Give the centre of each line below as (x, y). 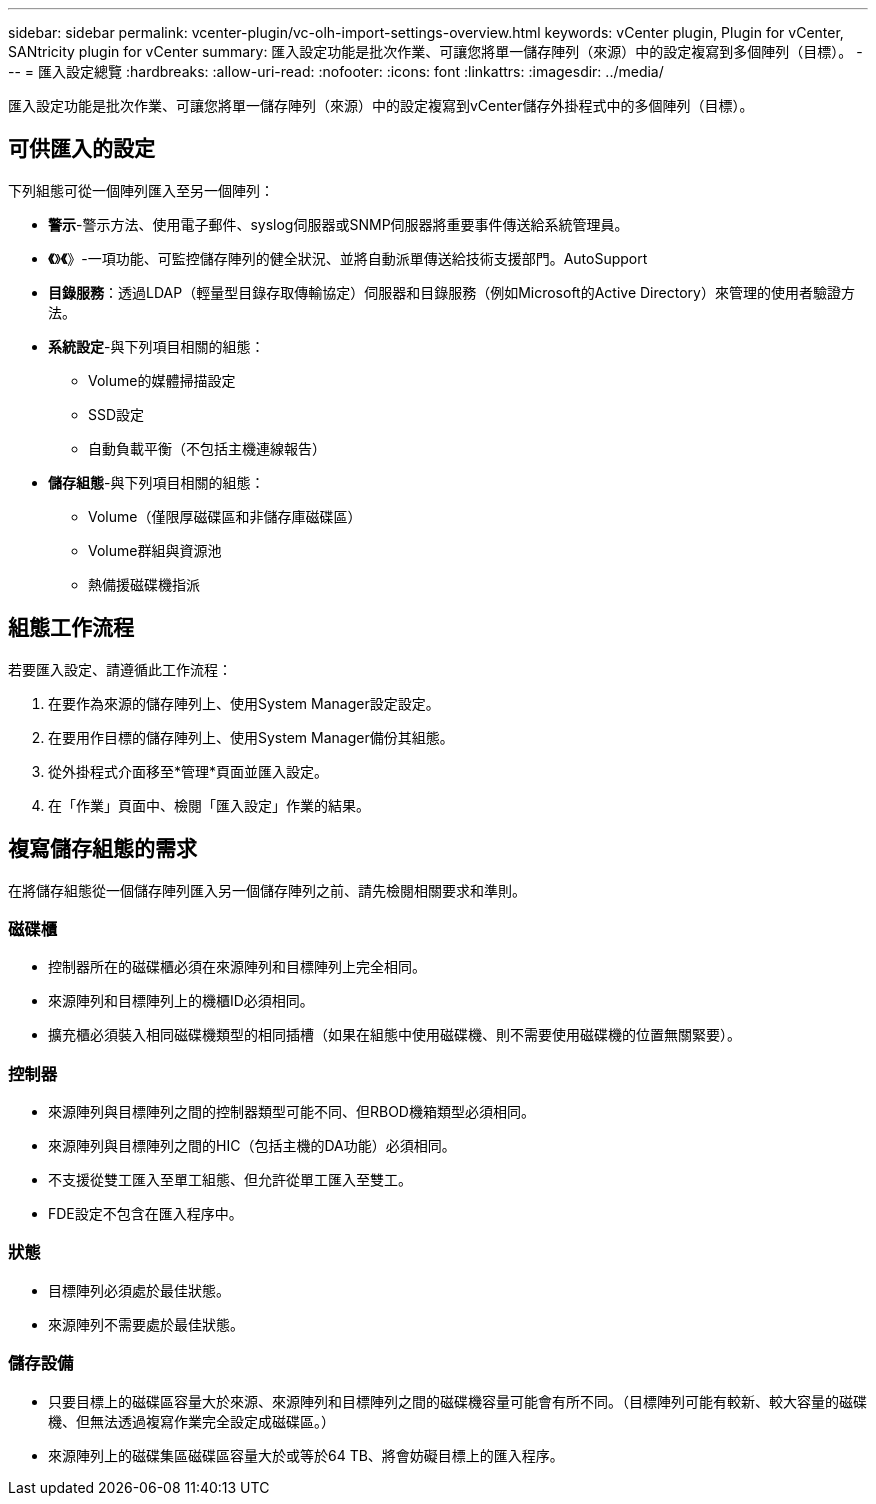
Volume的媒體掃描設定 (162, 380)
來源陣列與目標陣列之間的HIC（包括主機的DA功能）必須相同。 (252, 1146)
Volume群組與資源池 (155, 550)
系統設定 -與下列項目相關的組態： (156, 346)
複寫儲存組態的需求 (102, 849)
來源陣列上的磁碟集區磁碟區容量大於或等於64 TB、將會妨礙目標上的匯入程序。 (306, 1455)
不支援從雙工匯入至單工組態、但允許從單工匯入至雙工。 (230, 1180)
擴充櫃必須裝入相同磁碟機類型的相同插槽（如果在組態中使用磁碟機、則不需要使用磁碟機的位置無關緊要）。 (394, 1035)
